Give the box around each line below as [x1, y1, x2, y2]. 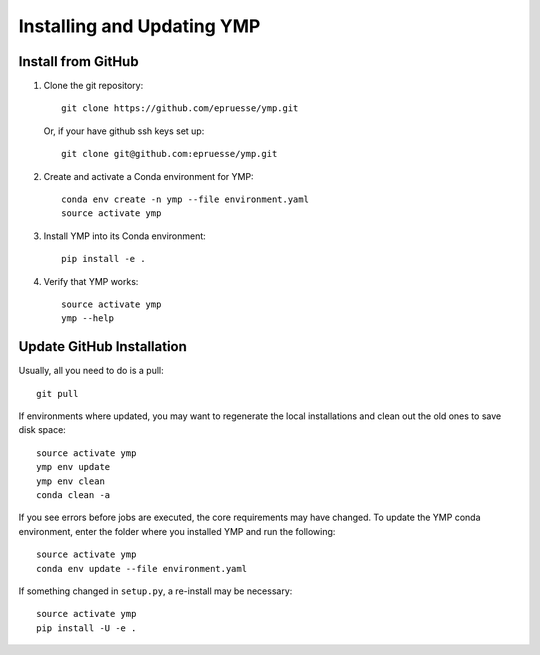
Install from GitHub [18, 53, 139, 70]
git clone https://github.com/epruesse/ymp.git [61, 103, 299, 114]
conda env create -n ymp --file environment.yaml [61, 194, 310, 205]
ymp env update [36, 461, 111, 473]
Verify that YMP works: [43, 275, 139, 287]
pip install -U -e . [36, 622, 137, 634]
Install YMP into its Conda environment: [43, 230, 207, 242]
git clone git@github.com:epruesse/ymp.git [61, 148, 278, 160]
